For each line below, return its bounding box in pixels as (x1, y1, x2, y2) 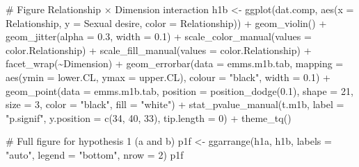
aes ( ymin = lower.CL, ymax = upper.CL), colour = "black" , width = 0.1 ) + (6, 69, 330, 84)
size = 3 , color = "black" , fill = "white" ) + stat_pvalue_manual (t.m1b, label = (6, 97, 344, 112)
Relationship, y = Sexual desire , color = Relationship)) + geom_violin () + (6, 15, 327, 30)
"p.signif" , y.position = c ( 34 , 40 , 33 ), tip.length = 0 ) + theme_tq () (6, 110, 292, 125)
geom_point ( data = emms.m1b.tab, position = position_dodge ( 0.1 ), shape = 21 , (6, 83, 353, 98)
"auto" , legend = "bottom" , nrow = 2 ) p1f (6, 147, 184, 161)
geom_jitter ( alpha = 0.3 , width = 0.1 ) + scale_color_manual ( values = (6, 29, 312, 44)
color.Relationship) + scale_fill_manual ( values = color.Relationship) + (6, 42, 312, 57)
